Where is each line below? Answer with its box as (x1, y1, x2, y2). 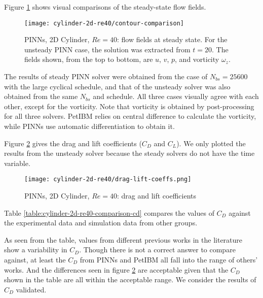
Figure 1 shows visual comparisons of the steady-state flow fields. (4, 2, 206, 12)
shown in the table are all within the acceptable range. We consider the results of (4, 274, 256, 285)
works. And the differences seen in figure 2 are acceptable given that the (4, 264, 229, 275)
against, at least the (4, 254, 66, 264)
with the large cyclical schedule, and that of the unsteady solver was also (4, 81, 231, 91)
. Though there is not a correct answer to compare (79, 244, 236, 255)
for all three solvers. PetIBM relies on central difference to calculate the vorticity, (4, 111, 256, 121)
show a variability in (4, 244, 67, 255)
